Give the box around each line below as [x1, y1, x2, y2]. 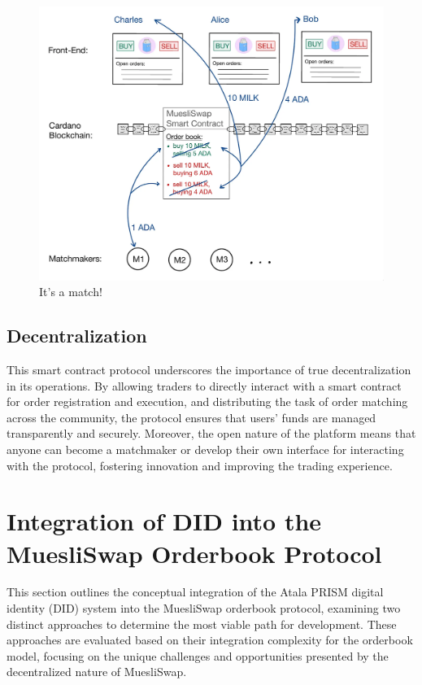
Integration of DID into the [7, 504, 322, 538]
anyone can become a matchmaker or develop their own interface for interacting [7, 440, 404, 457]
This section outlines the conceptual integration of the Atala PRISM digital [7, 583, 384, 600]
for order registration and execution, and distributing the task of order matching [7, 393, 408, 410]
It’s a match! [39, 283, 102, 300]
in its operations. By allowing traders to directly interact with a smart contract [7, 377, 402, 394]
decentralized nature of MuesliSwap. [7, 663, 187, 680]
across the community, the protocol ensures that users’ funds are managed [7, 408, 376, 425]
